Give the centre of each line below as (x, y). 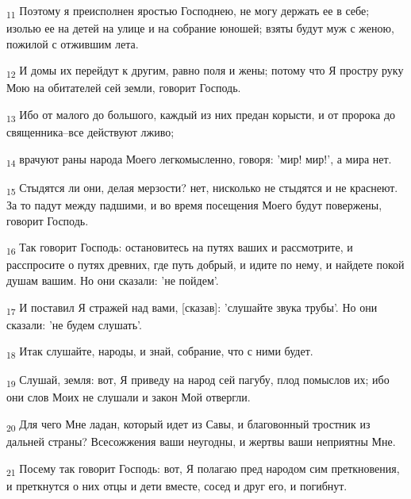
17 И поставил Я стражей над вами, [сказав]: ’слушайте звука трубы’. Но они (192, 308)
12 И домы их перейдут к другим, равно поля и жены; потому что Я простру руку (205, 71)
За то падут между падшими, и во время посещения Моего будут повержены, (194, 205)
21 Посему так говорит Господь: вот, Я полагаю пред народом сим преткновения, (203, 469)
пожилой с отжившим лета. (73, 43)
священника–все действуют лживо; (90, 132)
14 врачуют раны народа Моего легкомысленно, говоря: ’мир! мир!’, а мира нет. (199, 159)
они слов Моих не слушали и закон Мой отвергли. (129, 397)
